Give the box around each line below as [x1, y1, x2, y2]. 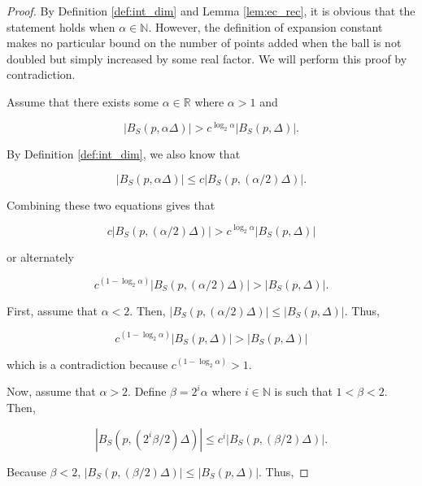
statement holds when [7, 18, 115, 35]
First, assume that [7, 302, 98, 319]
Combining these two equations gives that [7, 196, 215, 213]
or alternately [7, 248, 74, 265]
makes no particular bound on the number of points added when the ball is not [7, 34, 402, 51]
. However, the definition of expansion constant [148, 18, 383, 35]
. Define [128, 383, 167, 400]
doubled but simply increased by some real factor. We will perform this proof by [7, 50, 407, 67]
